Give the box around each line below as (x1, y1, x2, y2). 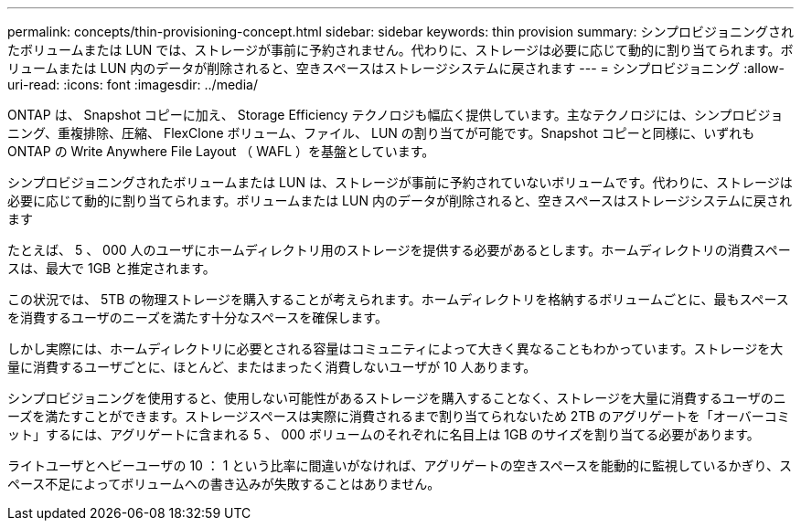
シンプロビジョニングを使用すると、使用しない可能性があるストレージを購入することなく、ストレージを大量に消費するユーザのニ (7, 390, 786, 406)
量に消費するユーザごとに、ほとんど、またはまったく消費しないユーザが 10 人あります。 (7, 359, 537, 375)
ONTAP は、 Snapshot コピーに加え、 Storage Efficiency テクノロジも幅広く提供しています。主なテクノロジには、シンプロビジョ (7, 107, 784, 122)
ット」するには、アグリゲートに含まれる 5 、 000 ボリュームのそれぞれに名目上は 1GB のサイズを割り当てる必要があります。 (7, 427, 760, 442)
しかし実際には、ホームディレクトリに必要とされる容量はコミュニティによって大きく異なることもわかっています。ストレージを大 (7, 341, 784, 356)
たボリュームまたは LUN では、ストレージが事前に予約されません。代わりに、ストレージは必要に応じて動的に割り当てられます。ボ (7, 42, 794, 58)
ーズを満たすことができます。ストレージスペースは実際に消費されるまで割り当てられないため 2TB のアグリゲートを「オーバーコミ (7, 408, 790, 424)
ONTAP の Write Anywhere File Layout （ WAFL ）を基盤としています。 (7, 143, 435, 159)
